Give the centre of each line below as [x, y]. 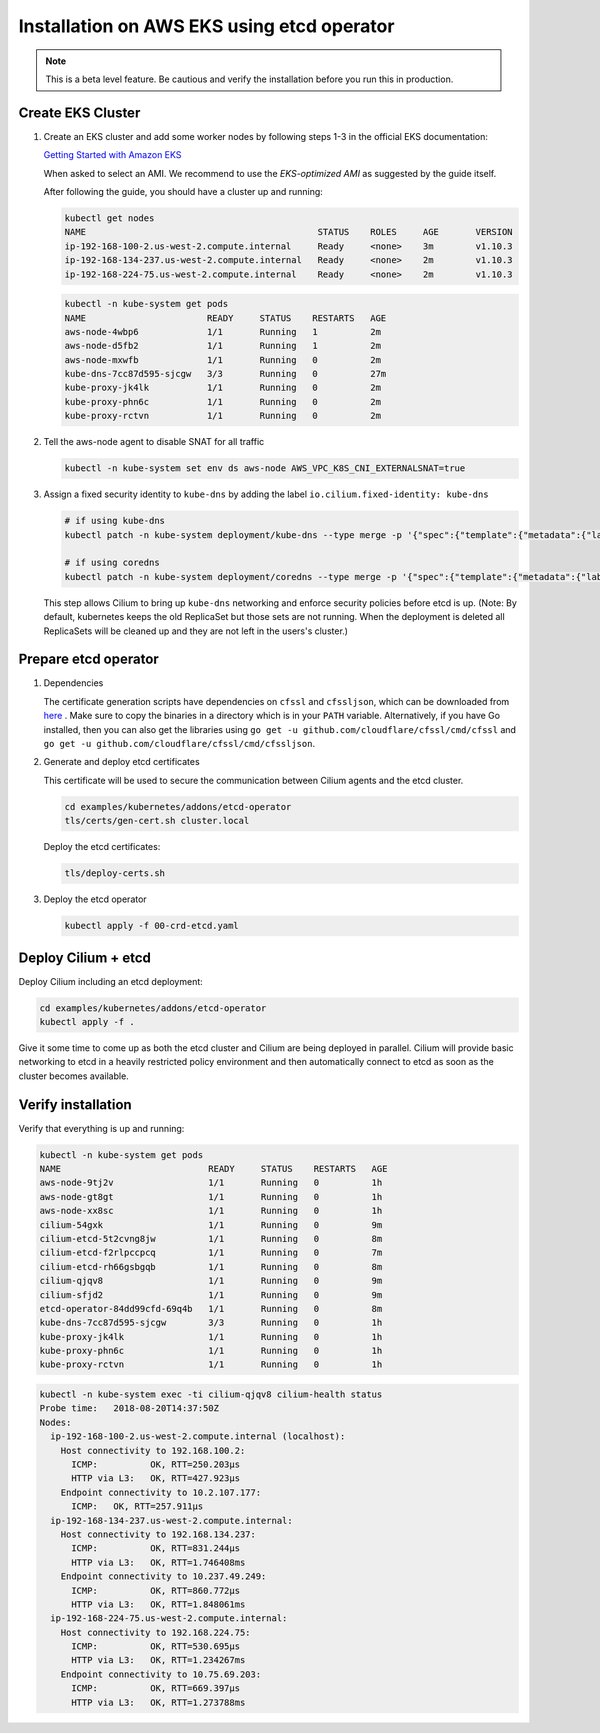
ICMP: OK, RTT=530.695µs [155, 1646]
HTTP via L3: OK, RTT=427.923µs [155, 1478]
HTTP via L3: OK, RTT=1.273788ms [158, 1702]
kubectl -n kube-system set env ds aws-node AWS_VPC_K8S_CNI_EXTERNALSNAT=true [265, 468]
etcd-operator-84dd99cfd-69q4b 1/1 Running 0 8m [211, 1308]
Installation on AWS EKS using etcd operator [206, 26]
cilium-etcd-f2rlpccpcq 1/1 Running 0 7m [211, 1253]
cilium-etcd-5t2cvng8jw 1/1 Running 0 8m [211, 1238]
